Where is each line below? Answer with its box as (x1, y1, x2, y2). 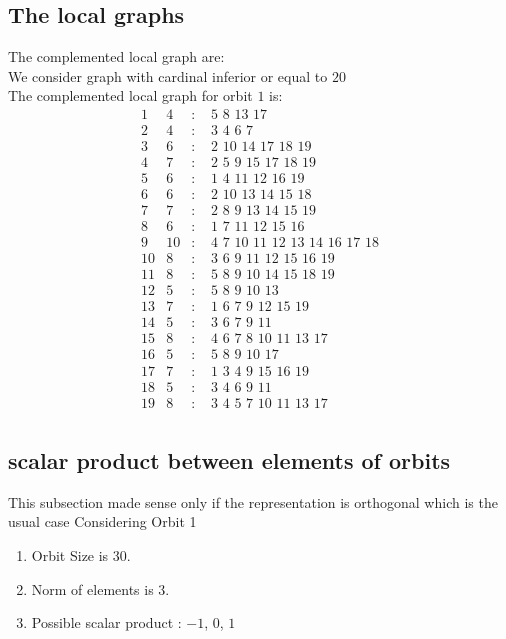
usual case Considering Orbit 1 (8, 511, 197, 532)
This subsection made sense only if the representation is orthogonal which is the (8, 491, 498, 512)
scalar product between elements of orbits (8, 445, 451, 475)
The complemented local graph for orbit (8, 85, 253, 106)
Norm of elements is (31, 578, 154, 599)
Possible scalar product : (31, 612, 182, 633)
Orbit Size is (31, 545, 109, 565)
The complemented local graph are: (8, 46, 225, 67)
